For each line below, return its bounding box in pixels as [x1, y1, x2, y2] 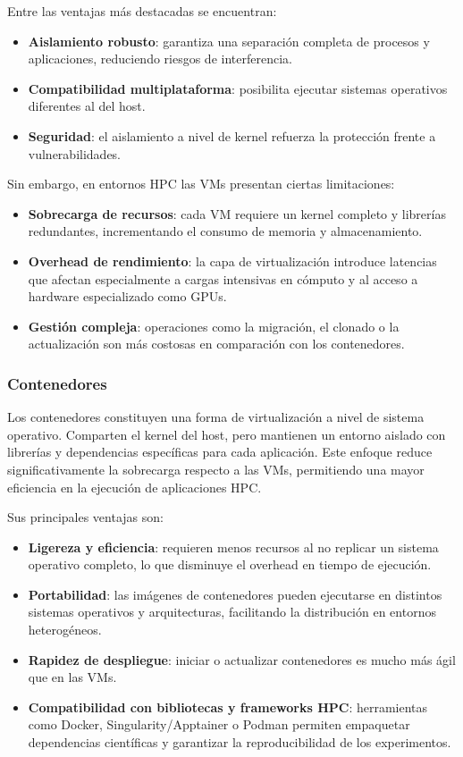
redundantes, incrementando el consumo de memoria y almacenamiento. [28, 222, 423, 240]
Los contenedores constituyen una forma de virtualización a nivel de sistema [7, 408, 425, 426]
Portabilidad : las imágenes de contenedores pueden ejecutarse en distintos [28, 585, 442, 603]
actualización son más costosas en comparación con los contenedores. [28, 334, 405, 353]
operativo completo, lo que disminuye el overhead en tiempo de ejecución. [28, 555, 432, 574]
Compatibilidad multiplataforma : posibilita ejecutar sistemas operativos [28, 79, 448, 97]
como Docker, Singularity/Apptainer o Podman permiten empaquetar [28, 715, 410, 734]
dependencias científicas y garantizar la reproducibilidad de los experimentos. [28, 733, 451, 752]
